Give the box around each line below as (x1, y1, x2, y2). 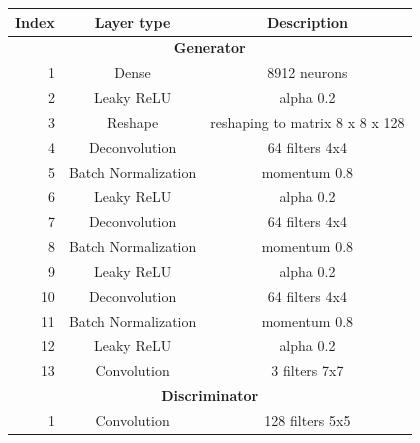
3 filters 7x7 (271, 360, 344, 381)
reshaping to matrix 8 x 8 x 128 (210, 111, 405, 132)
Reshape (106, 111, 159, 132)
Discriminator (161, 385, 259, 406)
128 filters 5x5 (264, 410, 351, 430)
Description (266, 11, 348, 32)
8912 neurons (267, 62, 348, 83)
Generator (173, 37, 246, 58)
